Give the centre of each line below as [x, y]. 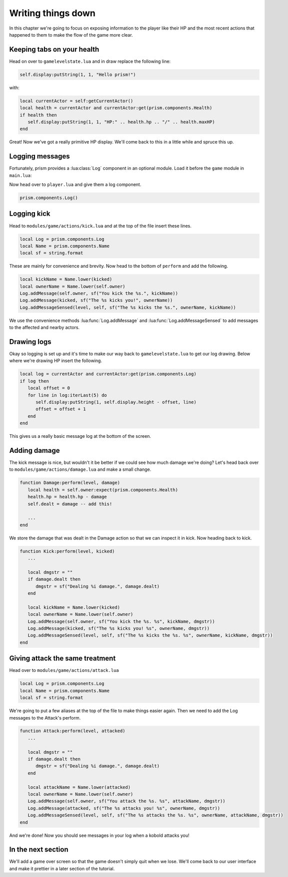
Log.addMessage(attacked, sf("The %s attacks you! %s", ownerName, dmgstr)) [124, 808]
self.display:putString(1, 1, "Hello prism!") [78, 74]
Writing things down [52, 13]
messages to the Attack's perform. [45, 718]
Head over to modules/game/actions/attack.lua [64, 670]
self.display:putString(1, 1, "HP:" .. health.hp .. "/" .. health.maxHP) [121, 122]
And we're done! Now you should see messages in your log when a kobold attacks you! [99, 835]
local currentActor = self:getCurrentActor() [76, 101]
